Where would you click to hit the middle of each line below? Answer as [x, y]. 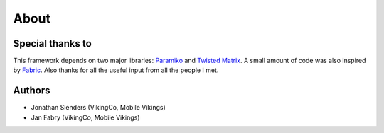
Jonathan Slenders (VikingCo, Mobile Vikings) [98, 108]
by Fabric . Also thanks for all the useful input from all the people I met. [116, 70]
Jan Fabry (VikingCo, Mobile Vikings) [85, 117]
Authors [32, 91]
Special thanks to [52, 44]
